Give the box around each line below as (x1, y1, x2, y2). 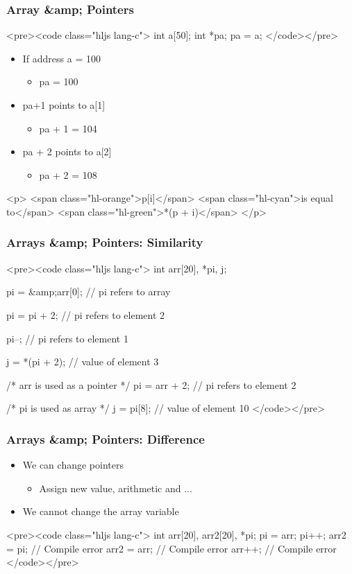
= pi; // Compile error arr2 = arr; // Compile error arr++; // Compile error (6, 541, 337, 555)
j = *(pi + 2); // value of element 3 (6, 354, 159, 369)
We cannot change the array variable (22, 504, 179, 519)
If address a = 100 (22, 51, 101, 65)
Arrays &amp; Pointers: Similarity (6, 234, 203, 251)
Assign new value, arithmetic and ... (39, 480, 192, 495)
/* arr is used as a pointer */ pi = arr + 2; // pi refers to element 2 (6, 377, 296, 392)
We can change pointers (22, 458, 124, 472)
